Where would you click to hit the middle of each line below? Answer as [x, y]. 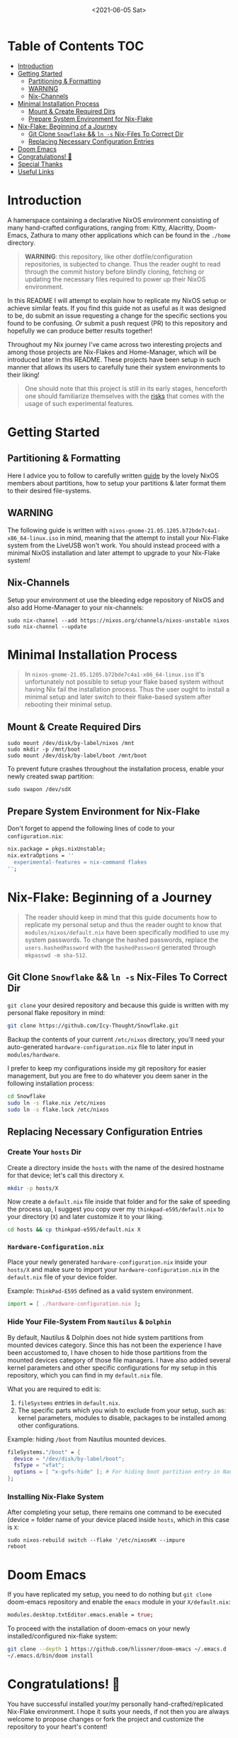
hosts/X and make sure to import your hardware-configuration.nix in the [113, 1269]
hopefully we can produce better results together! [80, 331]
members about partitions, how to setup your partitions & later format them [117, 483]
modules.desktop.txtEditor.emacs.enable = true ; [80, 1615]
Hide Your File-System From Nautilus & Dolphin [90, 1322]
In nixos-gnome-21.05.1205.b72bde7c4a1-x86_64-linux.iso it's [114, 675]
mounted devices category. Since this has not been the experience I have [114, 1345]
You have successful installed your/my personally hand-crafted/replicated [115, 1704]
